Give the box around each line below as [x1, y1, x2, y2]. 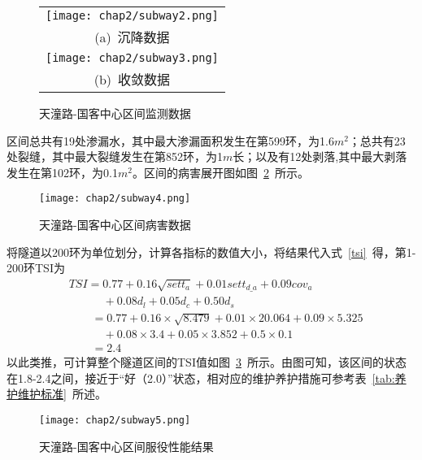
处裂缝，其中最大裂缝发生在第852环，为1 [7, 148, 223, 165]
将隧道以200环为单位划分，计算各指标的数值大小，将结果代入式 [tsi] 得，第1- [7, 243, 416, 260]
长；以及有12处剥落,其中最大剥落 [233, 148, 407, 165]
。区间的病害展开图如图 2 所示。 [132, 163, 309, 180]
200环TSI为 [7, 259, 65, 276]
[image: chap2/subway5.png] [39, 414, 191, 426]
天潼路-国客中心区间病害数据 [39, 216, 191, 233]
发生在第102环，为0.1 [7, 163, 118, 180]
